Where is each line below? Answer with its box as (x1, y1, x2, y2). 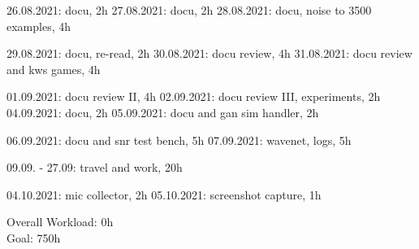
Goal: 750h (6, 229, 61, 246)
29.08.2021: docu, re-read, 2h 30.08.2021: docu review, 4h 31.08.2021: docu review (6, 45, 413, 62)
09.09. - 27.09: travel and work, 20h (6, 159, 183, 176)
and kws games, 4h (6, 60, 101, 77)
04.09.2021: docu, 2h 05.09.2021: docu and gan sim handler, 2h (6, 103, 319, 120)
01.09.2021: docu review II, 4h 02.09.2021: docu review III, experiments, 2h (6, 88, 381, 105)
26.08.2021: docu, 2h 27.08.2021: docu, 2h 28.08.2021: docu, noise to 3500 (6, 2, 372, 18)
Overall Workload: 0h (6, 213, 114, 230)
